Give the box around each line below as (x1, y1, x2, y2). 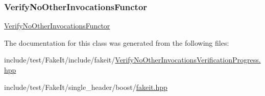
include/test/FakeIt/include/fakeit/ (4, 54, 115, 65)
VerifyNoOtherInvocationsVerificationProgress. (115, 54, 261, 65)
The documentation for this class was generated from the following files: (4, 37, 229, 48)
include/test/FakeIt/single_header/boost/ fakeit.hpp (4, 81, 167, 92)
